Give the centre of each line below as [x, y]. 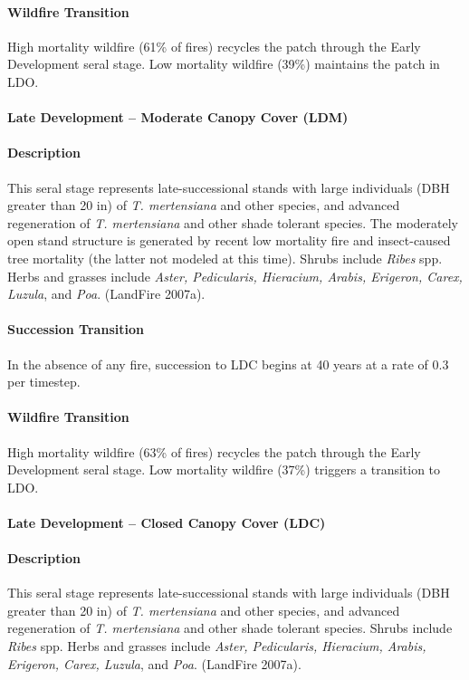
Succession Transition [76, 329]
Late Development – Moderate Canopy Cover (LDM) [178, 117]
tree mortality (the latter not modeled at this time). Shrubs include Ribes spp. [225, 258]
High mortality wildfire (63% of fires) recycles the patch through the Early [214, 451]
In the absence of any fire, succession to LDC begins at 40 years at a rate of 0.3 [228, 364]
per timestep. [44, 382]
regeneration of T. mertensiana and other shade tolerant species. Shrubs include [230, 628]
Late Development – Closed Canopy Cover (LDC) [167, 522]
